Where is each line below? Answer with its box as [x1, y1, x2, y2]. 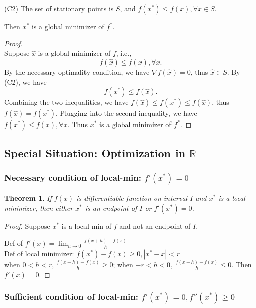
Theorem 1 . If [4, 193, 52, 203]
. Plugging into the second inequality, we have [56, 108, 197, 118]
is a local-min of [61, 220, 111, 231]
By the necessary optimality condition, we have [4, 66, 150, 77]
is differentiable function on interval [76, 193, 188, 203]
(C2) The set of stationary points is [4, 3, 114, 13]
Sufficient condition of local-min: [4, 290, 138, 303]
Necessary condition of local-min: [4, 171, 141, 184]
